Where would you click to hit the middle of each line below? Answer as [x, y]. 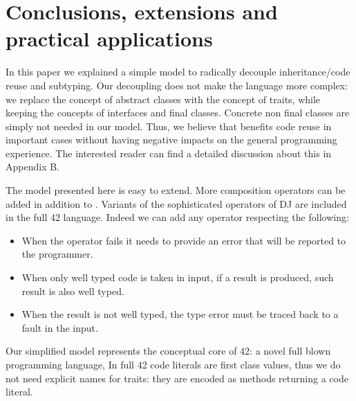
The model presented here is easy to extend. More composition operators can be [176, 190]
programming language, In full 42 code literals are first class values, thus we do [173, 364]
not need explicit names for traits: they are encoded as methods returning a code [177, 378]
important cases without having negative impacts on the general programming [171, 140]
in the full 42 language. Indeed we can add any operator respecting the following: [177, 217]
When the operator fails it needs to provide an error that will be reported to [184, 240]
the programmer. [57, 254]
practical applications [109, 38]
